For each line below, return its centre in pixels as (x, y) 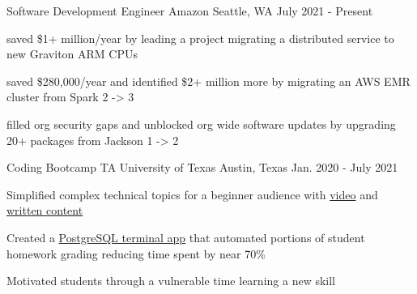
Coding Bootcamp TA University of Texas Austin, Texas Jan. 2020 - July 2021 (202, 167)
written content (45, 210)
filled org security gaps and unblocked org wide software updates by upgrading (201, 124)
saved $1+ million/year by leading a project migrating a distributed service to (200, 38)
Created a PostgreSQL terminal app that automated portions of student (186, 237)
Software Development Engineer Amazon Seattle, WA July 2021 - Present (190, 11)
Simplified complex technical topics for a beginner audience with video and (192, 194)
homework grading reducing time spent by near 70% (136, 253)
